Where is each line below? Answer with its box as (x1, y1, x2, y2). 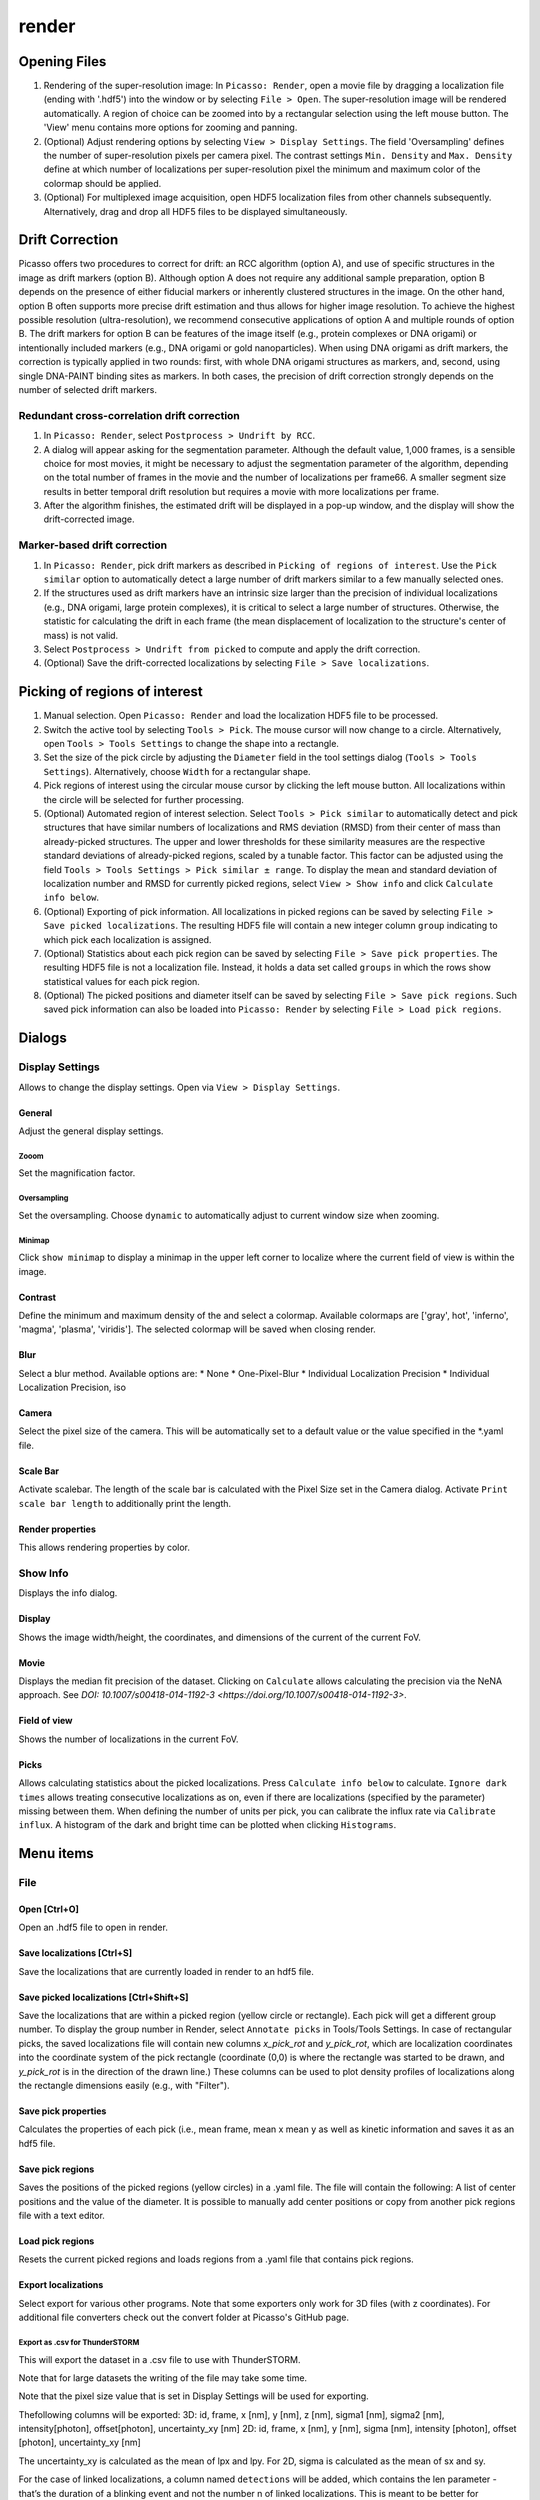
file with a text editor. (18, 2209, 105, 2221)
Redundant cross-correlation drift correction (18, 408, 240, 422)
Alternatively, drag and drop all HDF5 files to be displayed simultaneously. (43, 205, 348, 217)
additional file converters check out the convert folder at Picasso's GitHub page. (18, 2311, 350, 2324)
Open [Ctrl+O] (18, 1903, 80, 1915)
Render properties (18, 1523, 97, 1535)
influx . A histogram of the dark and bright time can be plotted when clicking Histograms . (18, 1819, 397, 1831)
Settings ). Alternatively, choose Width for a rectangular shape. (43, 765, 311, 777)
